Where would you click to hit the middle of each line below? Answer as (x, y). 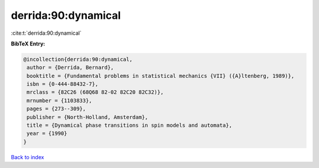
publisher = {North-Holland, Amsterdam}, (87, 117)
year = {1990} (47, 134)
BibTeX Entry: (28, 44)
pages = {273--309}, (56, 109)
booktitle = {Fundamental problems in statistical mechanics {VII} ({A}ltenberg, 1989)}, (161, 76)
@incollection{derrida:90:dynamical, (78, 59)
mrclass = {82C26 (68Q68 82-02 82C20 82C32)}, (95, 92)
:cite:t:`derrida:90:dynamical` (46, 33)
